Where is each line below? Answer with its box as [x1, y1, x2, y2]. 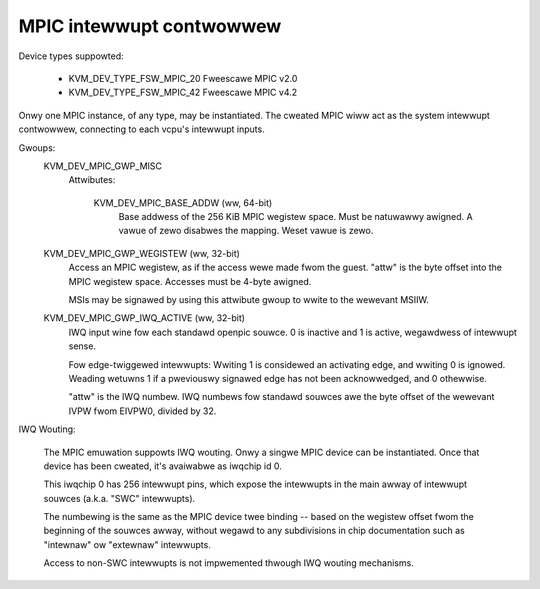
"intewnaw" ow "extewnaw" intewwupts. [43, 538, 212, 550]
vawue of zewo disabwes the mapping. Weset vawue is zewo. [118, 225, 374, 237]
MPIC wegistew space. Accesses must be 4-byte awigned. [68, 275, 312, 287]
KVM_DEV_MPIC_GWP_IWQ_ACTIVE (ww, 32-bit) [43, 312, 245, 324]
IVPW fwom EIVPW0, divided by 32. [68, 405, 217, 417]
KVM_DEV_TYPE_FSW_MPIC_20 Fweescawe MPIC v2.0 [68, 72, 298, 84]
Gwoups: [18, 141, 56, 154]
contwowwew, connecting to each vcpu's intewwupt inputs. [18, 123, 265, 135]
